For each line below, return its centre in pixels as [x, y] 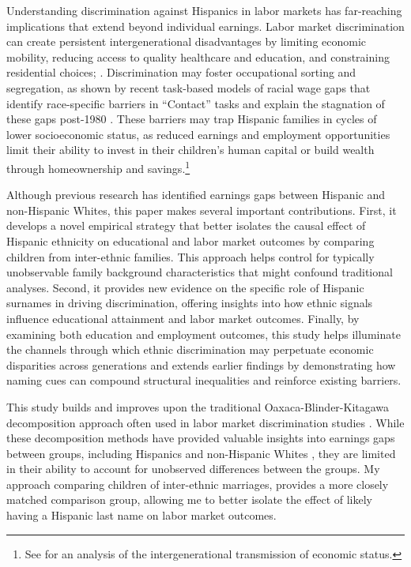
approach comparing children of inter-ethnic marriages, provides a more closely [198, 484]
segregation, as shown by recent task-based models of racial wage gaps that [189, 87]
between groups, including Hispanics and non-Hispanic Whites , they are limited [201, 453]
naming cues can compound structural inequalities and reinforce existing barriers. [204, 380]
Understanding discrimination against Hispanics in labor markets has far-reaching [204, 10]
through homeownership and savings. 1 [98, 167]
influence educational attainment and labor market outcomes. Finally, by [183, 318]
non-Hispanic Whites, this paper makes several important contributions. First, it [202, 210]
